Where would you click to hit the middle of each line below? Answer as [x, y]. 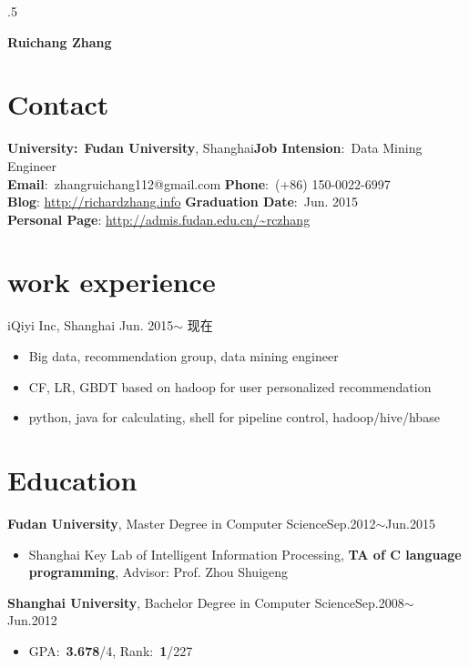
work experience [112, 282]
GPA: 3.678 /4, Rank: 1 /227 [111, 650]
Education [72, 479]
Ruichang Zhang [60, 41]
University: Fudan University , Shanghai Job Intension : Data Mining [215, 148]
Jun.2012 [32, 620]
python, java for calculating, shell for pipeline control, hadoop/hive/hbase [234, 417]
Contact [58, 104]
